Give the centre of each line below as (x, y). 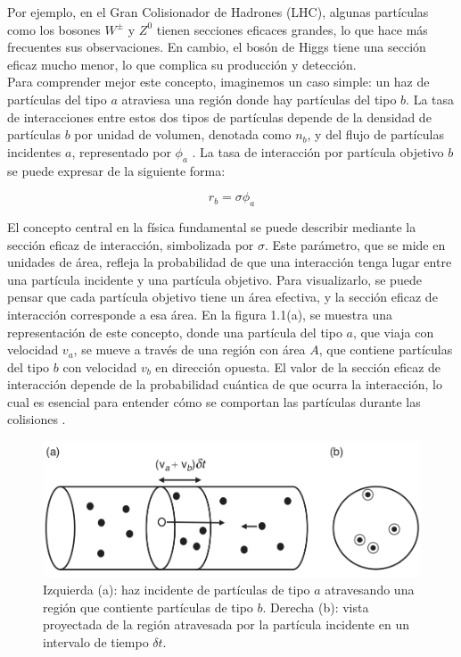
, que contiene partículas (386, 349)
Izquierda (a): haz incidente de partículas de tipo (177, 590)
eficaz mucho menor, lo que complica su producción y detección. (182, 64)
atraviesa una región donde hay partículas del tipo (259, 99)
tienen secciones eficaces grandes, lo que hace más (292, 29)
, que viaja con (394, 332)
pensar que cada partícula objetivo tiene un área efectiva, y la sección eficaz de (222, 297)
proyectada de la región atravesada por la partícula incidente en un (226, 624)
